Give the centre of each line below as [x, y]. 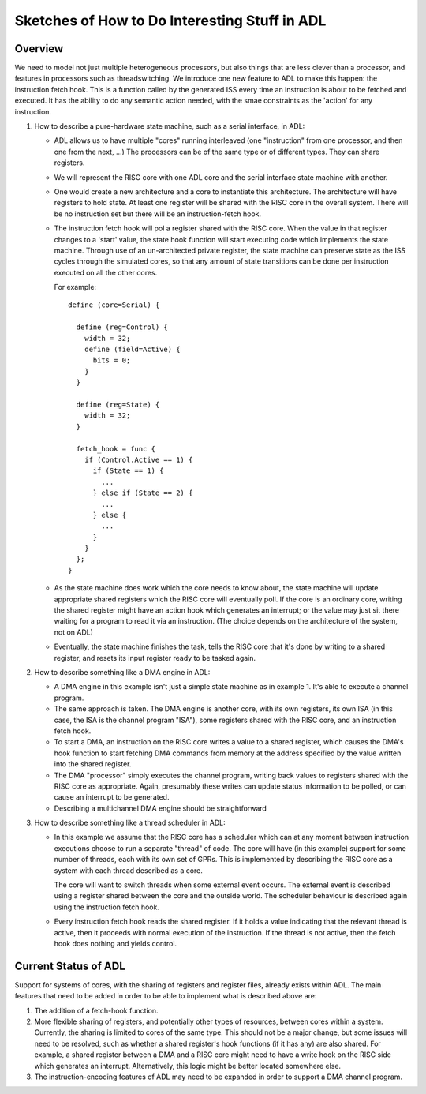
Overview [39, 49]
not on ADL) [74, 632]
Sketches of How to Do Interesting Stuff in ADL [170, 21]
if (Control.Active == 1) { [138, 459]
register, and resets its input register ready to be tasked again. [155, 658]
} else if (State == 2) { [143, 493]
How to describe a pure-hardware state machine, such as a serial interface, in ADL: [170, 126]
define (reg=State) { [118, 405]
